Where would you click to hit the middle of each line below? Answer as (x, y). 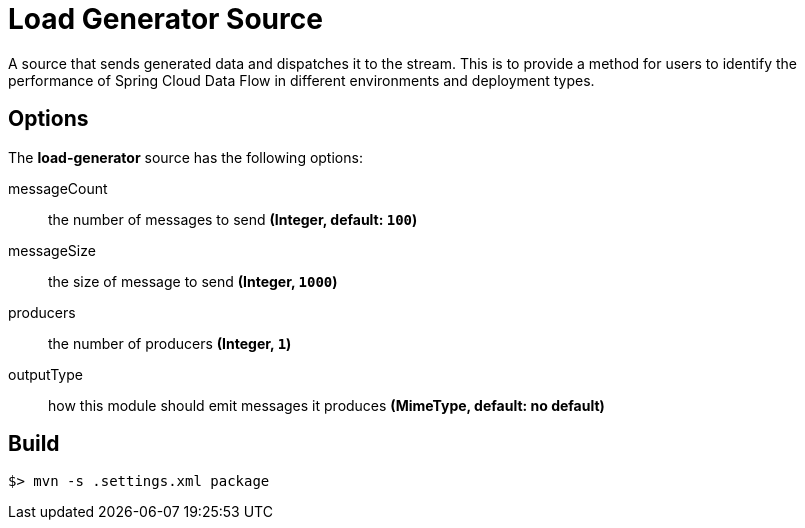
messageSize (52, 250)
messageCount (58, 188)
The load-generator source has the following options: (185, 157)
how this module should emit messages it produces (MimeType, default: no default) (326, 405)
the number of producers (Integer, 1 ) (170, 343)
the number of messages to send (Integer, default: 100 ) (233, 219)
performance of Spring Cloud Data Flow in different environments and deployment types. (301, 80)
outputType (45, 374)
